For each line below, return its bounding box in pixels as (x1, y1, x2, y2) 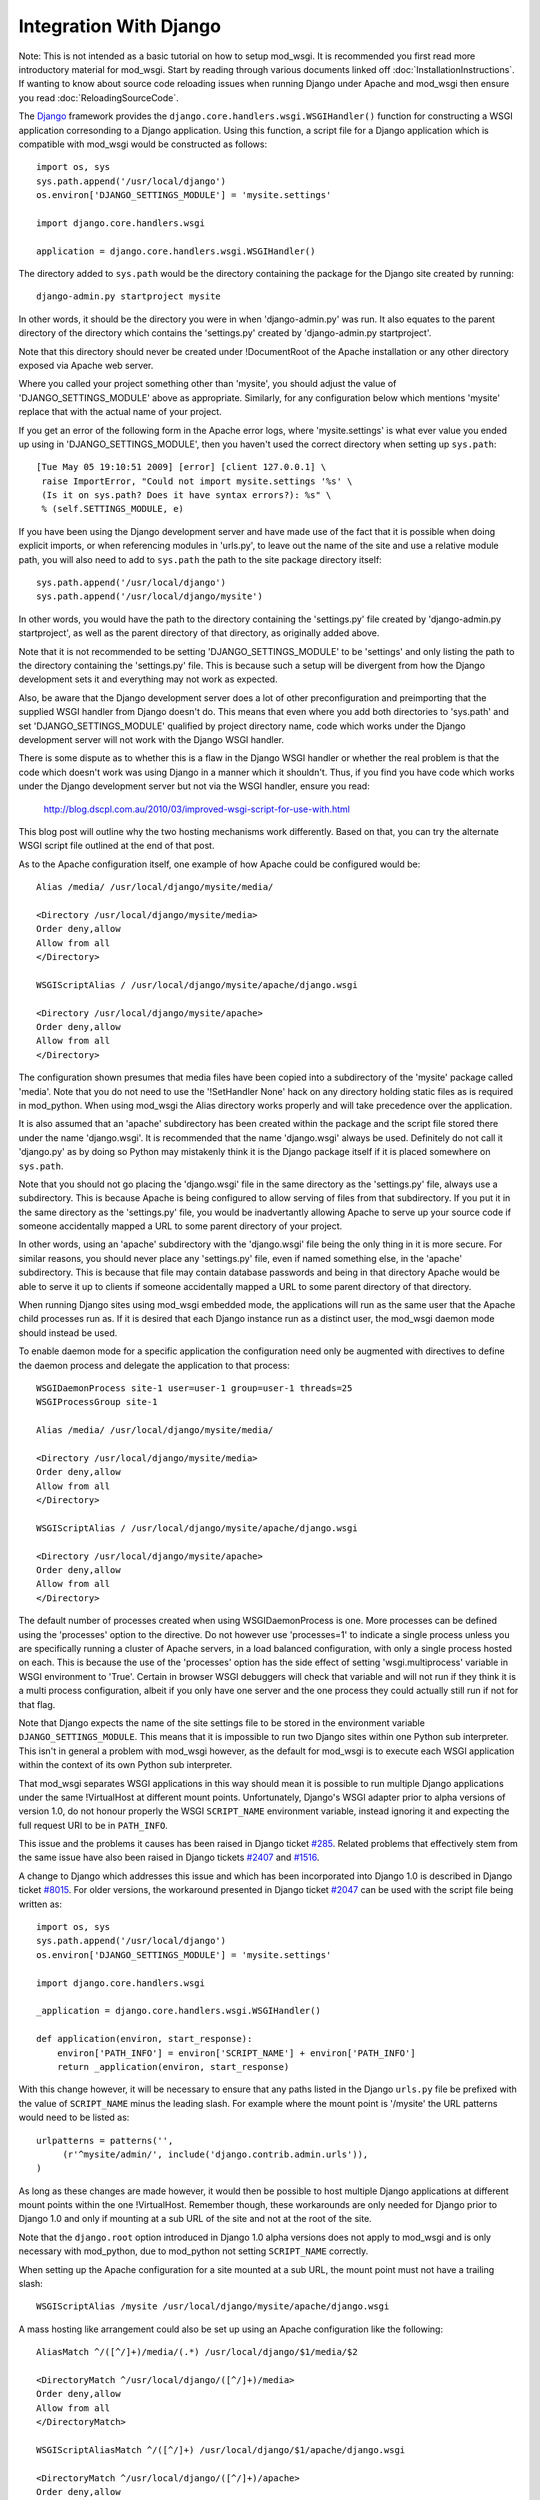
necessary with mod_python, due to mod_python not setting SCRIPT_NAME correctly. (18, 2245, 369, 2257)
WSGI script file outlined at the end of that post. (18, 840, 215, 852)
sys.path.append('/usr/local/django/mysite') (36, 591, 264, 602)
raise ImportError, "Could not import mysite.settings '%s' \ (41, 475, 353, 487)
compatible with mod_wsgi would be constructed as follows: (18, 138, 268, 150)
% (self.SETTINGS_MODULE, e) (41, 503, 185, 515)
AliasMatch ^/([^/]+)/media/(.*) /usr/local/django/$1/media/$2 (36, 2346, 359, 2358)
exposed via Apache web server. (18, 359, 154, 371)
